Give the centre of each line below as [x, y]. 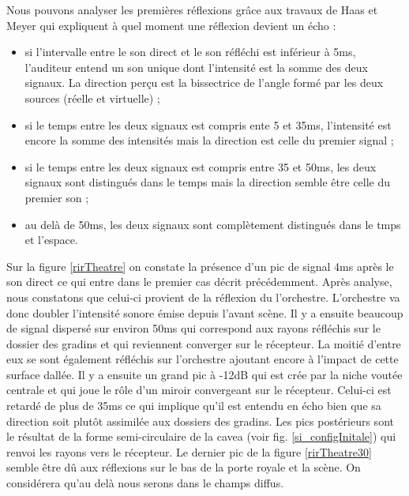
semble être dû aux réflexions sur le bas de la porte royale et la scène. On [184, 467]
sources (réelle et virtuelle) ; [92, 98]
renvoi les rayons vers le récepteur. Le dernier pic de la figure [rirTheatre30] [189, 451]
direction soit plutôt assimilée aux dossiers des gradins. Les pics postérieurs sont [200, 421]
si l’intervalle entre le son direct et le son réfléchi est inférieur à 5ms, [190, 52]
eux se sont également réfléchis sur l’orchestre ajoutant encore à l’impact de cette [203, 359]
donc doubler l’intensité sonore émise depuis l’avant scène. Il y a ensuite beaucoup [205, 312]
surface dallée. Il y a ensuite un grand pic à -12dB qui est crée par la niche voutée [204, 374]
